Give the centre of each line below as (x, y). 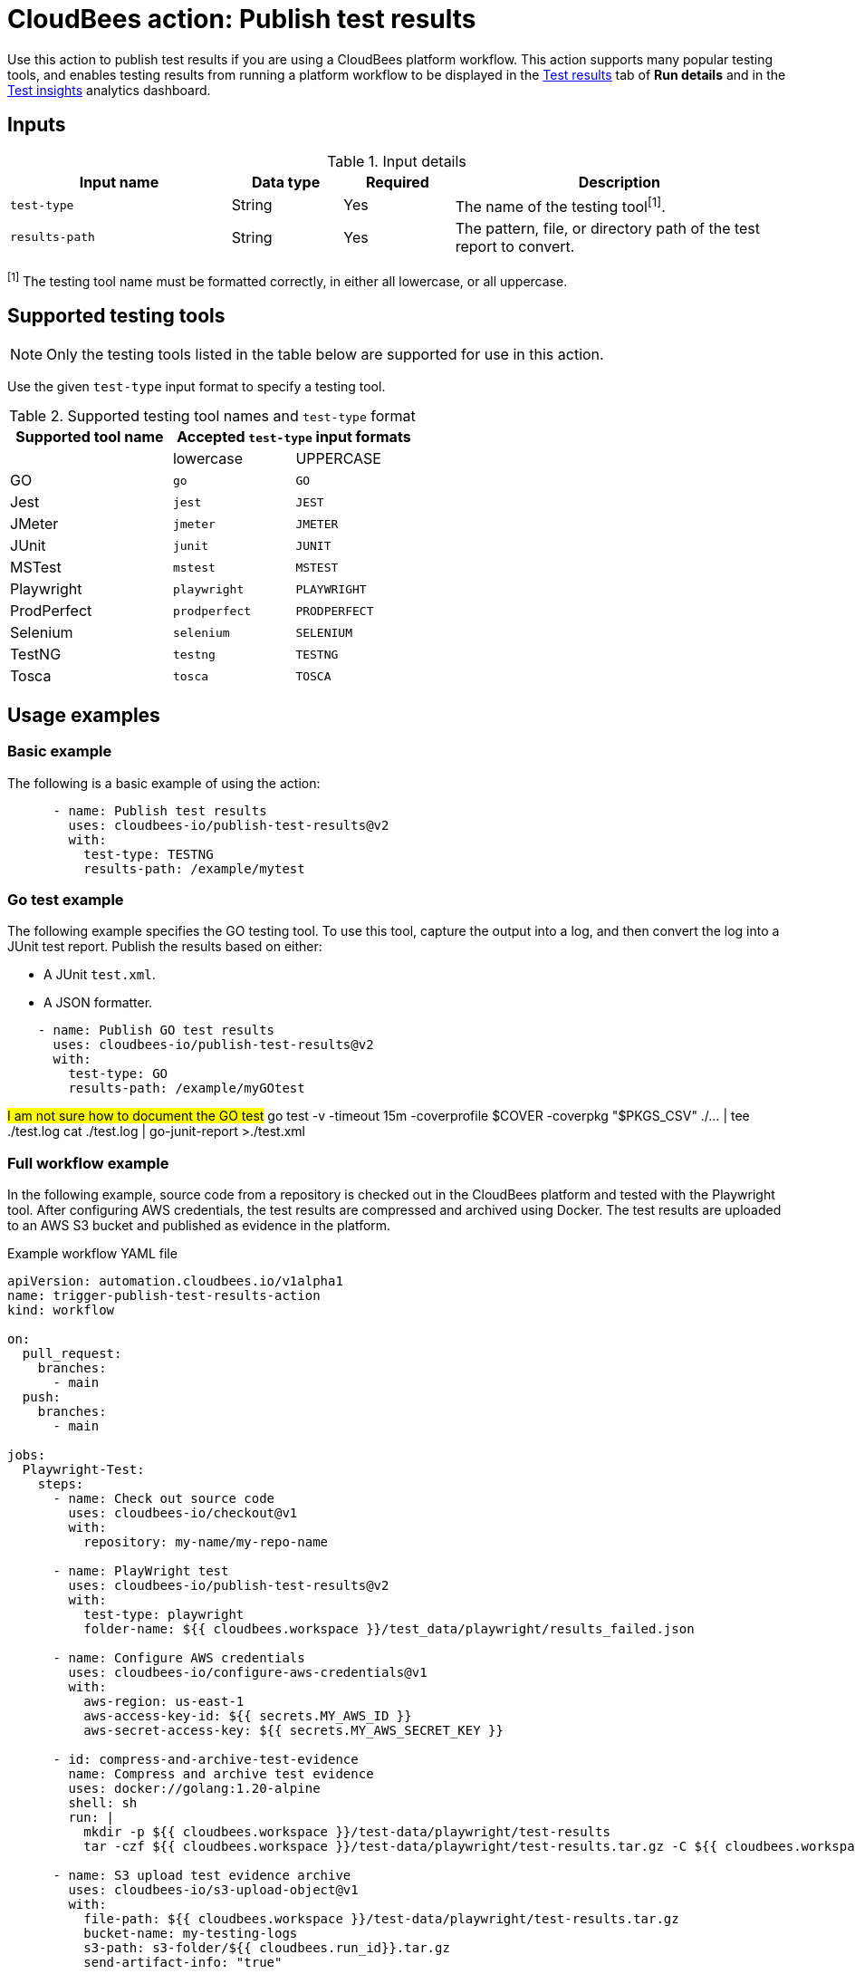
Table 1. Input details (397, 161)
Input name (119, 182)
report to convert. (515, 246)
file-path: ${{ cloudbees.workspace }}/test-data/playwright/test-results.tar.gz (381, 1919)
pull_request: (72, 1354)
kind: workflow (61, 1310)
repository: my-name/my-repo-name (206, 1542)
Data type (286, 182)
